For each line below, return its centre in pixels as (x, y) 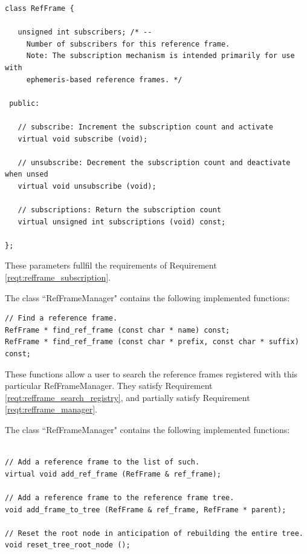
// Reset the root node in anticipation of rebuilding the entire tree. (154, 533)
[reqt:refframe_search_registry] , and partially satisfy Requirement (128, 397)
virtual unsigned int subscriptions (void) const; (122, 222)
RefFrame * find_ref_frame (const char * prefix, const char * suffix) (152, 342)
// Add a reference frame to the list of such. (102, 462)
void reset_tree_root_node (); (68, 545)
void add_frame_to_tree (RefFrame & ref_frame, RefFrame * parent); (146, 510)
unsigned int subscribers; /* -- (85, 32)
